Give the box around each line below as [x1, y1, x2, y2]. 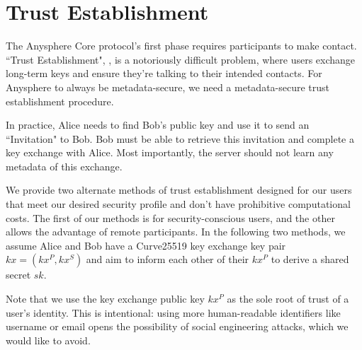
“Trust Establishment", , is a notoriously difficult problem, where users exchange [6, 52, 356, 66]
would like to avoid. [6, 332, 91, 347]
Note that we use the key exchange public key [6, 291, 205, 306]
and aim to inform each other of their [86, 252, 249, 267]
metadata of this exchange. [6, 158, 123, 173]
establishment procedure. [6, 93, 114, 108]
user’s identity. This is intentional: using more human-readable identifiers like [6, 305, 341, 320]
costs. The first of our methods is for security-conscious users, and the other [6, 210, 335, 225]
